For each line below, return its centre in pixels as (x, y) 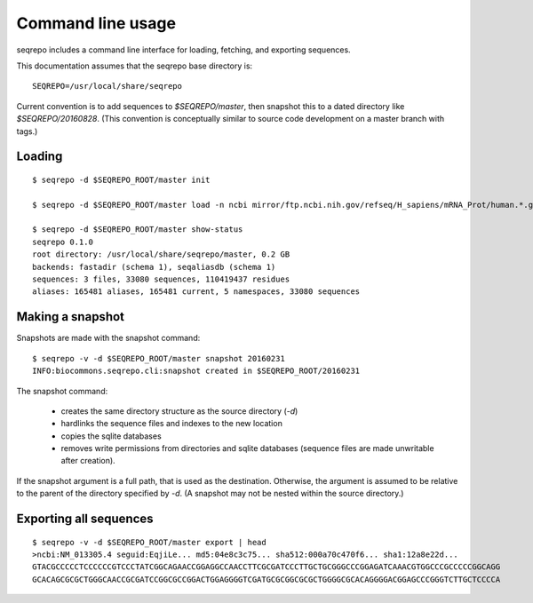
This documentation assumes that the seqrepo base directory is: (135, 66)
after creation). (88, 461)
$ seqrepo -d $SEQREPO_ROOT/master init (121, 179)
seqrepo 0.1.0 (63, 242)
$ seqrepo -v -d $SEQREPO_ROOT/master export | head (149, 542)
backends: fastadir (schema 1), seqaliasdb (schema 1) (154, 267)
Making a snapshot (70, 317)
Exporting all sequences (85, 519)
